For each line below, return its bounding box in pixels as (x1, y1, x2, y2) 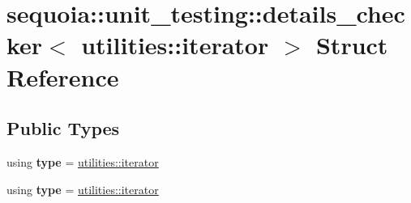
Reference (6, 60, 119, 93)
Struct (315, 28, 388, 61)
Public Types (6, 116, 120, 141)
